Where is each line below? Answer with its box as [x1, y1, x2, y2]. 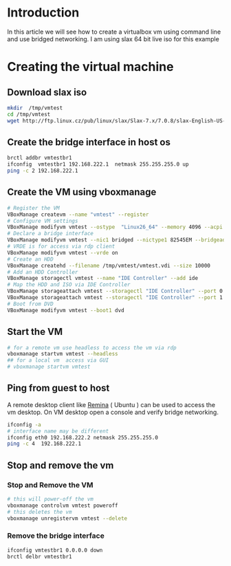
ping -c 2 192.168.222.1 [7, 167, 78, 175]
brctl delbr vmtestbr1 [7, 553, 72, 560]
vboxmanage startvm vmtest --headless [7, 351, 118, 358]
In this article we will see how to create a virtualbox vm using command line [7, 28, 221, 36]
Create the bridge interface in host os [7, 136, 170, 148]
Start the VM [7, 326, 63, 338]
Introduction [7, 5, 80, 21]
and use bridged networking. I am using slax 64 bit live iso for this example [7, 34, 220, 43]
